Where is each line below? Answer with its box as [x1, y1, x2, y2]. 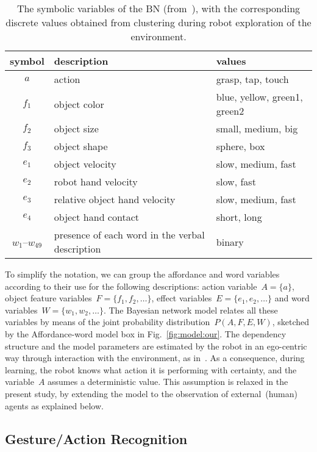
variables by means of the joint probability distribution [5, 315, 210, 328]
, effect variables [151, 292, 212, 304]
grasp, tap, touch [216, 72, 289, 86]
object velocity [54, 157, 116, 171]
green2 [216, 104, 244, 118]
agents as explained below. [5, 399, 104, 412]
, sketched [272, 315, 309, 328]
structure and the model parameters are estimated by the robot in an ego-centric [5, 339, 307, 352]
